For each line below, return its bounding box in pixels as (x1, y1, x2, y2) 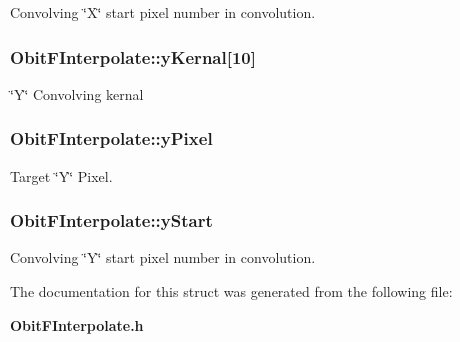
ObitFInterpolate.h (10, 314, 144, 335)
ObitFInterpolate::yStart (10, 208, 213, 233)
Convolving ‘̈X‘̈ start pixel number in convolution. (10, 2, 316, 22)
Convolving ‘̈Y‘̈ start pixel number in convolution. (10, 247, 316, 268)
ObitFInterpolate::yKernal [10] (10, 44, 256, 69)
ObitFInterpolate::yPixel (10, 126, 213, 151)
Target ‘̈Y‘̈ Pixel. (10, 165, 113, 186)
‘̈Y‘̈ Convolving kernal (10, 83, 144, 104)
